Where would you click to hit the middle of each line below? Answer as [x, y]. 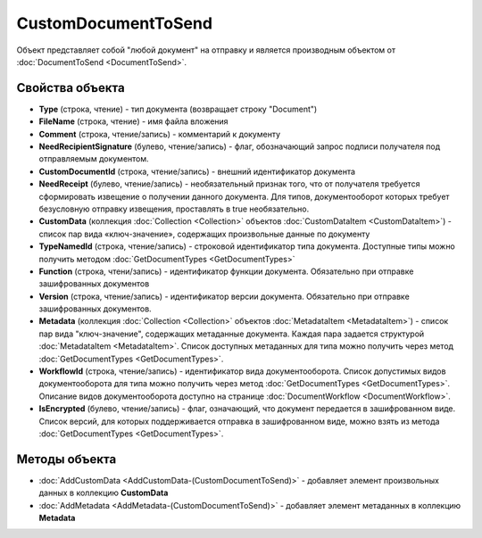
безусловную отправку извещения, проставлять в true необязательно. [174, 209]
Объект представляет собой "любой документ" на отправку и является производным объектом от [206, 50]
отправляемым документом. [94, 159]
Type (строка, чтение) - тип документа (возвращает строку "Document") [178, 109]
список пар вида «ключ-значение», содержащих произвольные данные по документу [204, 234]
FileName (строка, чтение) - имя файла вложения [133, 121]
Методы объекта [66, 459]
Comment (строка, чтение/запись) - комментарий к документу [160, 134]
